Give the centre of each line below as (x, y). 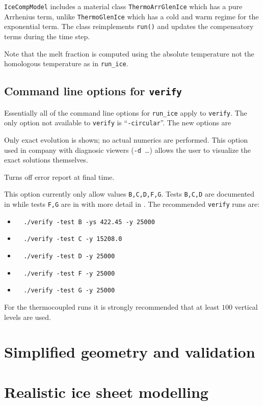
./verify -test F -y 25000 (69, 273)
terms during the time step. (47, 36)
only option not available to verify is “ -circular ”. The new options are (118, 123)
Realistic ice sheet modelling (106, 391)
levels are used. (28, 317)
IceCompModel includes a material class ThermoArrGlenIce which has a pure (123, 6)
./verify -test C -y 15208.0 (73, 239)
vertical (246, 306)
